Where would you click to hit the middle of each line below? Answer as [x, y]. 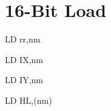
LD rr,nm [23, 39]
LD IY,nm [24, 80]
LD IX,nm [24, 59]
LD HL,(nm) [29, 100]
